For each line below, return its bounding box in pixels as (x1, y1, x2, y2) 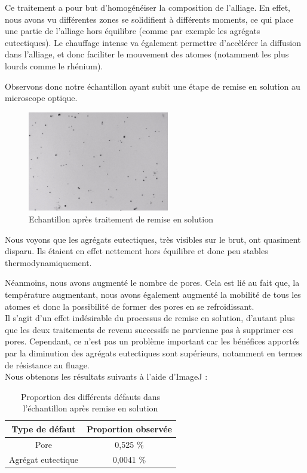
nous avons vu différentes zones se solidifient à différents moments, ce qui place (5, 13, 294, 25)
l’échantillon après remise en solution (23, 402, 158, 414)
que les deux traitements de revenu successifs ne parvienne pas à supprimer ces (5, 323, 294, 335)
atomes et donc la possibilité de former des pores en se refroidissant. (5, 300, 254, 312)
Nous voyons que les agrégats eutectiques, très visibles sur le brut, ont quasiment (5, 233, 301, 245)
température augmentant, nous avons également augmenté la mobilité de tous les (5, 288, 301, 300)
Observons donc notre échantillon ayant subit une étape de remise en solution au (5, 80, 300, 92)
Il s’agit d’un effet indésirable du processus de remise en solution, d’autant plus (5, 312, 295, 324)
